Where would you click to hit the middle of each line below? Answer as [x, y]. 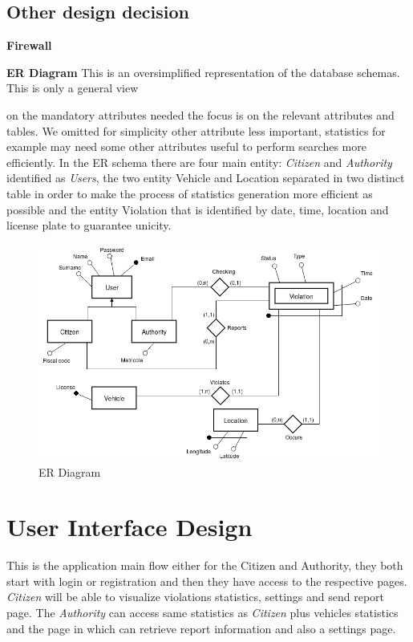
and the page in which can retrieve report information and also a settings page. [201, 628]
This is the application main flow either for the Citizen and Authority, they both [205, 565]
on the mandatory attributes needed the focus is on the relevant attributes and [200, 114]
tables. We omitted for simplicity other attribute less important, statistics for [196, 130]
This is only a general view [73, 88]
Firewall [29, 45]
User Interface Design [130, 527]
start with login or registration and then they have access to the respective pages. [207, 581]
